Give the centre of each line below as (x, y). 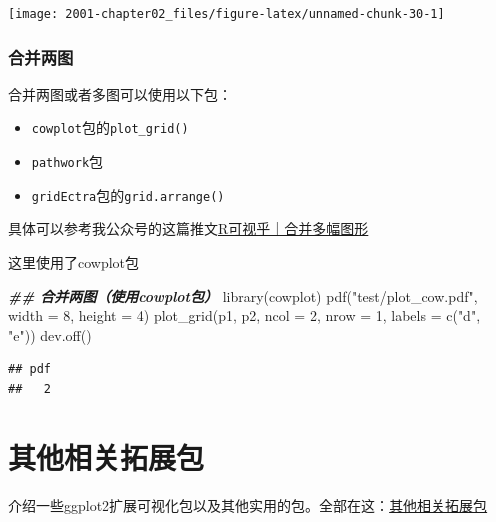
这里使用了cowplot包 (74, 262)
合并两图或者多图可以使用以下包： (120, 93)
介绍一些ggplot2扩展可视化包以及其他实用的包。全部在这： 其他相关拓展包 (248, 504)
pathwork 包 (67, 161)
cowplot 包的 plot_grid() (110, 127)
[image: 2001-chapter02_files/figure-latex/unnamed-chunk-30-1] (226, 14)
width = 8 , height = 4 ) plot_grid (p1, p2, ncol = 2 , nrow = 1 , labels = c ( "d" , (244, 315)
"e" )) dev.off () (50, 334)
